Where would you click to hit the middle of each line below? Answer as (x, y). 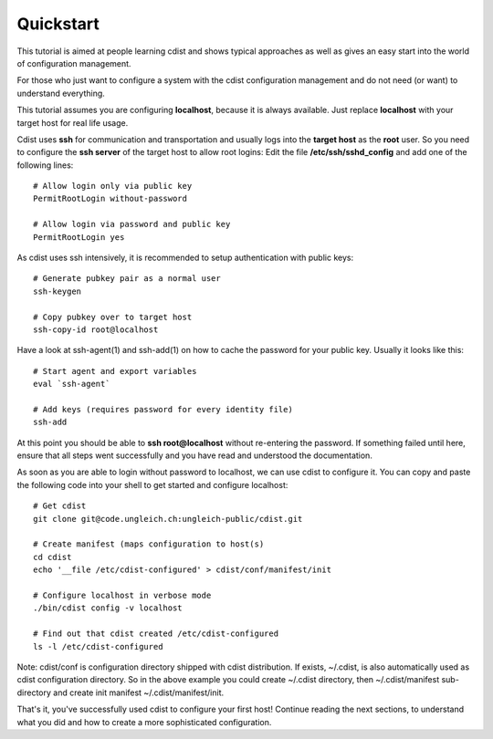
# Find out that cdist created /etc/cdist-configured (156, 634)
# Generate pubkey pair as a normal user (127, 279)
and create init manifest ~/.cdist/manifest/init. (139, 692)
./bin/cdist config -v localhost (108, 608)
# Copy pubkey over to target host (113, 317)
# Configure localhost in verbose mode (122, 595)
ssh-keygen (58, 291)
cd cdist (52, 557)
